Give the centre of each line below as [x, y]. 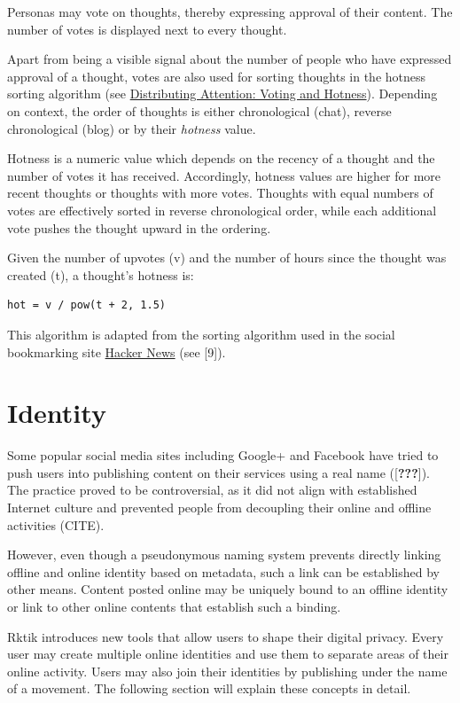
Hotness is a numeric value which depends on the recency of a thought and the [221, 158]
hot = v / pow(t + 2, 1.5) [86, 305]
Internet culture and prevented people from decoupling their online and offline [219, 507]
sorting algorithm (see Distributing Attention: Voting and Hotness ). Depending [222, 94]
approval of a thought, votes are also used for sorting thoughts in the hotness [217, 76]
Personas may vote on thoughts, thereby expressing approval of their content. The [230, 12]
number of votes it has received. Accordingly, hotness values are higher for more [224, 175]
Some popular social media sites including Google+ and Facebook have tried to [223, 455]
